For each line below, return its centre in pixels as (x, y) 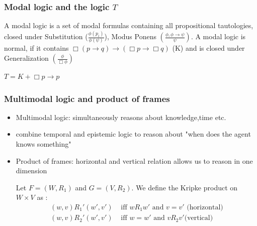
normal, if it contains (36, 48)
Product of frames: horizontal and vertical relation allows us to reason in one (134, 160)
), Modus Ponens (130, 36)
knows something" (44, 144)
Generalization (26, 58)
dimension (31, 171)
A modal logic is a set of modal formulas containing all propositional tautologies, (129, 25)
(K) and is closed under (208, 48)
